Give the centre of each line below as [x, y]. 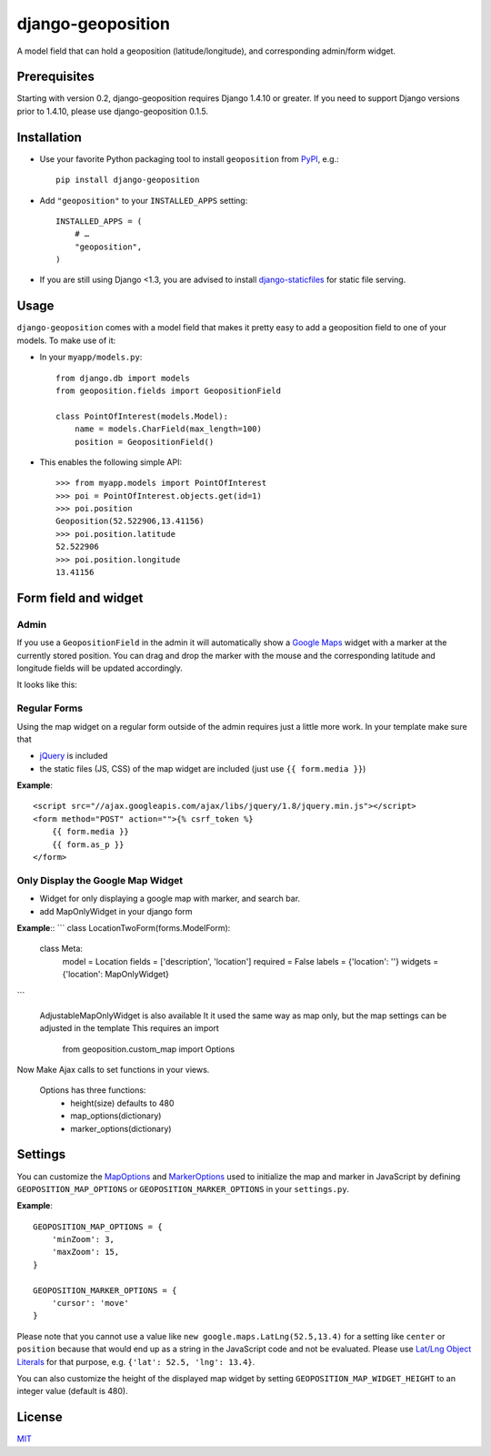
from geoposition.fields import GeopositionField [169, 390]
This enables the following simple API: [110, 462]
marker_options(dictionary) [121, 1128]
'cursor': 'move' [90, 1303]
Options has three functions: [93, 1090]
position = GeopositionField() [144, 442]
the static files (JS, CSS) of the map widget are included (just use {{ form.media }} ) [203, 768]
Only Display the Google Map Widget [100, 880]
